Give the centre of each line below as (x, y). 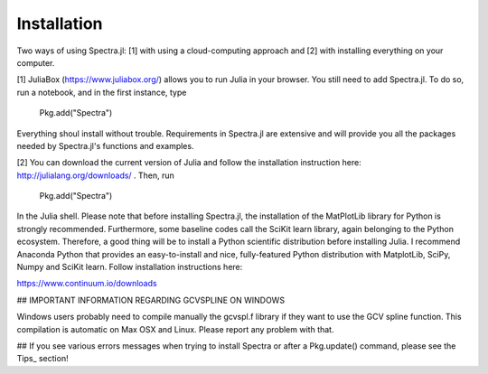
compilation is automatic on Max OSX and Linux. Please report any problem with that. (175, 329)
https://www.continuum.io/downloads (87, 284)
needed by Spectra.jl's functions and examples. (105, 145)
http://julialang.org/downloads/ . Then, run (96, 175)
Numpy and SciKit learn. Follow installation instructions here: (130, 267)
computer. (36, 62)
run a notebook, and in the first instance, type (102, 92)
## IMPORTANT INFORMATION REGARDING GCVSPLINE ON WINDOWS (150, 300)
